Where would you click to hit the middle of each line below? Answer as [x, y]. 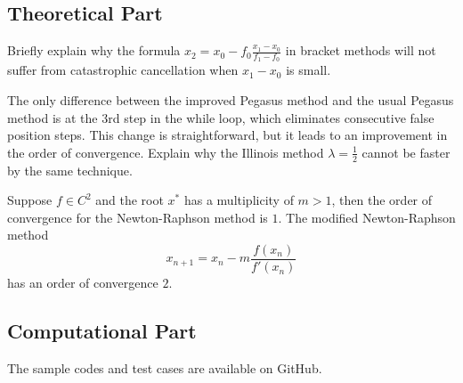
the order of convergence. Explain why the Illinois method [166, 152]
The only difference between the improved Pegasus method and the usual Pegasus [231, 100]
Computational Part [102, 331]
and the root [130, 200]
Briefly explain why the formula [94, 50]
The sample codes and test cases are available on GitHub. [165, 367]
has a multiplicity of [239, 200]
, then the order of [382, 200]
